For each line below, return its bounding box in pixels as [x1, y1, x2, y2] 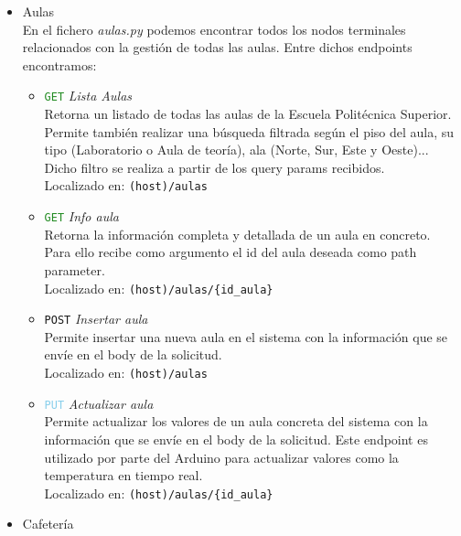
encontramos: [22, 55, 97, 74]
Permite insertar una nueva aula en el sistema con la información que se [44, 327, 448, 346]
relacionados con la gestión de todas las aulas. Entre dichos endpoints [22, 38, 413, 57]
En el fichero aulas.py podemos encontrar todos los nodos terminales [22, 19, 406, 38]
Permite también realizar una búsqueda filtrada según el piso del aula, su [44, 122, 455, 141]
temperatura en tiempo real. [44, 466, 203, 485]
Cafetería [22, 514, 74, 533]
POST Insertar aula [44, 309, 148, 328]
